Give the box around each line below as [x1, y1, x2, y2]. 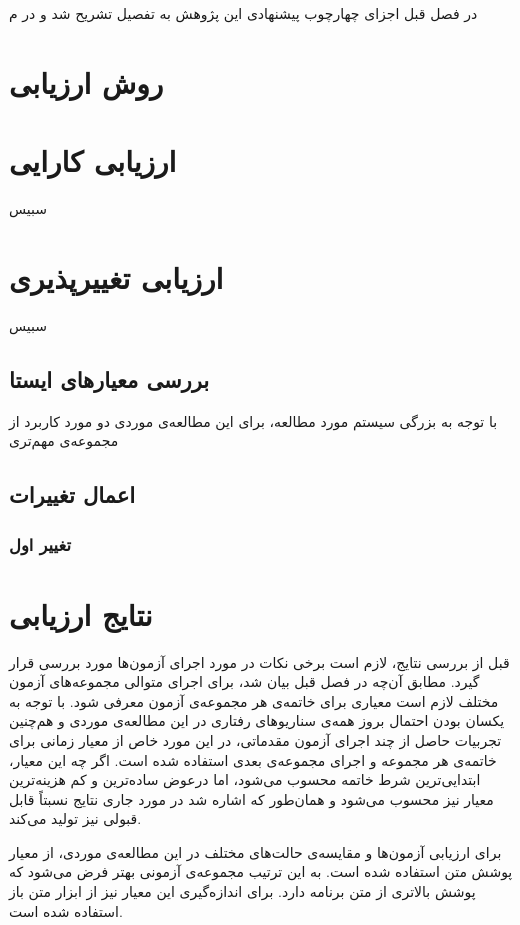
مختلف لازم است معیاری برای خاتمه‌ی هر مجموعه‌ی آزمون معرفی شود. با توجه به [9, 690, 499, 711]
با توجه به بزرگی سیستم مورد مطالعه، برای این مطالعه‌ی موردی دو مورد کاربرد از [9, 410, 498, 431]
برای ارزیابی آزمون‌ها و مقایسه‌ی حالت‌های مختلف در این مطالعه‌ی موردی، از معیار [9, 841, 502, 862]
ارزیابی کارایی [9, 140, 177, 181]
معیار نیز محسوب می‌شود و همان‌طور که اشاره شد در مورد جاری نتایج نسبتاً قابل [9, 788, 494, 809]
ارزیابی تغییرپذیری [9, 256, 224, 297]
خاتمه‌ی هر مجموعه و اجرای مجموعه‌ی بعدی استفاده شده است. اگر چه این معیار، [9, 749, 497, 770]
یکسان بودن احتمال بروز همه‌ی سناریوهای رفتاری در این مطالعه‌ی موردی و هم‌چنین [9, 710, 505, 731]
